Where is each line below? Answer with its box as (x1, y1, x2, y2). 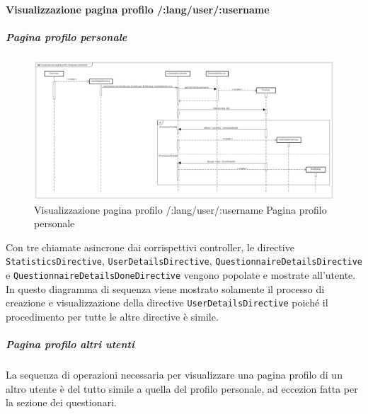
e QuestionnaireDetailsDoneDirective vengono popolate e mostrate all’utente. (6, 268, 356, 282)
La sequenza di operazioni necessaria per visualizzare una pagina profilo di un (6, 367, 343, 382)
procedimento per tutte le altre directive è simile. (6, 309, 219, 323)
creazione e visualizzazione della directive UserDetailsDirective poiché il (6, 295, 328, 310)
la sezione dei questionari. (6, 395, 117, 410)
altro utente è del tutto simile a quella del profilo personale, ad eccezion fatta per (6, 381, 358, 396)
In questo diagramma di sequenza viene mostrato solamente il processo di (6, 281, 325, 296)
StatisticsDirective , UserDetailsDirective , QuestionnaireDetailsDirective (6, 253, 362, 268)
